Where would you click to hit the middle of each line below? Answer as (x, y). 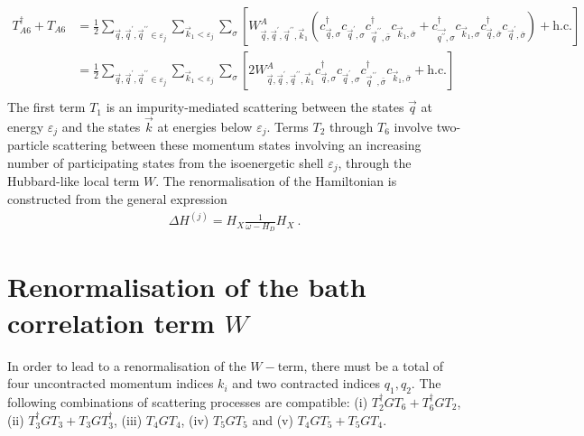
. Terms (287, 126)
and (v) (273, 419)
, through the (375, 162)
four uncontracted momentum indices (111, 383)
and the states (101, 126)
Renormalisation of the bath (187, 287)
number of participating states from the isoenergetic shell (166, 162)
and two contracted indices (306, 383)
